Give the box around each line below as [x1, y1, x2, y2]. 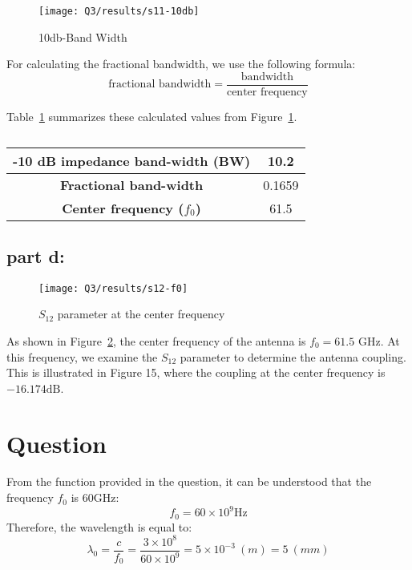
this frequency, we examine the [6, 348, 158, 365]
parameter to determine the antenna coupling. [180, 348, 406, 365]
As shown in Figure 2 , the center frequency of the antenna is [6, 332, 306, 349]
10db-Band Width [38, 28, 127, 45]
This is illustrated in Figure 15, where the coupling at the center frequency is [6, 364, 386, 381]
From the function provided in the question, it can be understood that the [6, 473, 372, 490]
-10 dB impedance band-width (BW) [13, 151, 251, 170]
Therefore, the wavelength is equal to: [6, 518, 192, 535]
